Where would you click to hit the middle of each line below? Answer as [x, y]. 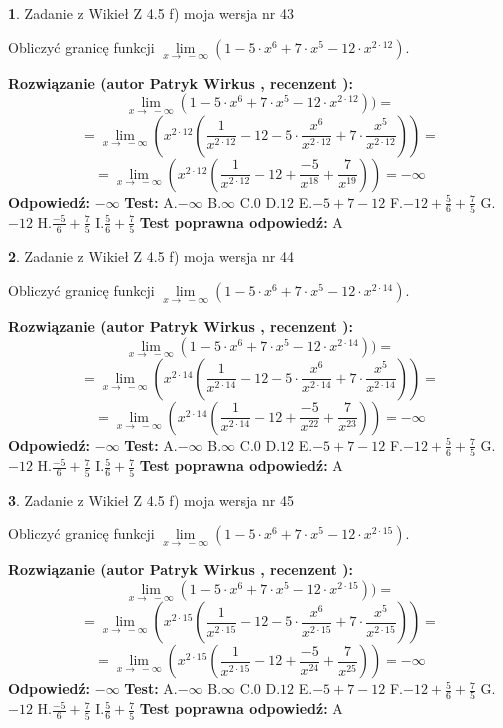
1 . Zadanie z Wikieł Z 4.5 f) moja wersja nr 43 [151, 13]
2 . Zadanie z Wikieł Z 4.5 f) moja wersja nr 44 [151, 256]
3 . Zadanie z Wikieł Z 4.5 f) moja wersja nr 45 [151, 499]
